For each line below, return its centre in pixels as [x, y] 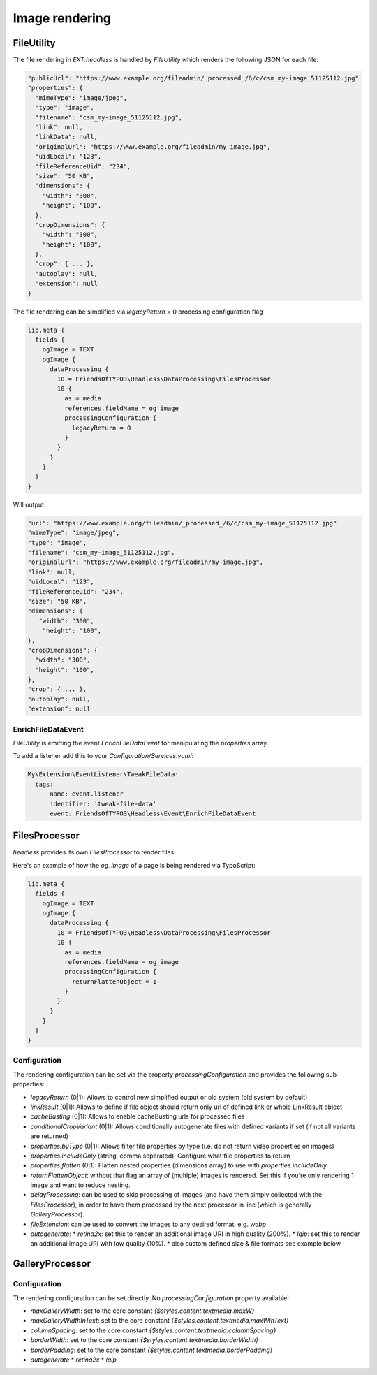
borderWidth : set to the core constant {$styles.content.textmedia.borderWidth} [144, 1340]
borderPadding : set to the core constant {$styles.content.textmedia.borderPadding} [151, 1350]
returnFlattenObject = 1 [114, 981]
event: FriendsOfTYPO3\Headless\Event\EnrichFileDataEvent [153, 813]
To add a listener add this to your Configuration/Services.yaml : [103, 756]
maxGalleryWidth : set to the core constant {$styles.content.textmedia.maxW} [142, 1311]
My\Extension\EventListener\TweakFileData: [103, 774]
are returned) [50, 1136]
